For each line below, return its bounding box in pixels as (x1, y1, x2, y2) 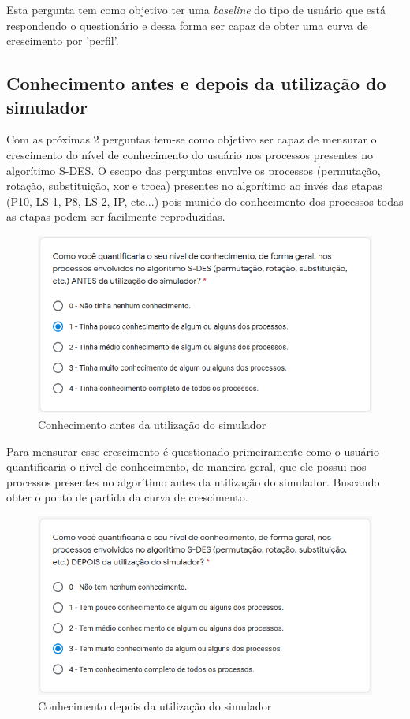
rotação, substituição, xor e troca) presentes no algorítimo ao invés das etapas (6, 177, 382, 194)
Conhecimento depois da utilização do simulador (38, 697, 272, 713)
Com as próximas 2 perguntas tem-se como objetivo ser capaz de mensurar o (6, 131, 377, 147)
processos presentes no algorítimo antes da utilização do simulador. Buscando (6, 473, 380, 490)
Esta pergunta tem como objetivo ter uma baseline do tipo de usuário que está (6, 2, 386, 17)
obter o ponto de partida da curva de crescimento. (6, 489, 248, 505)
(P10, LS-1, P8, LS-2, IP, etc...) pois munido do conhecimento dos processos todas (6, 192, 404, 209)
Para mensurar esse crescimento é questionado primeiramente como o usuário (6, 442, 379, 459)
